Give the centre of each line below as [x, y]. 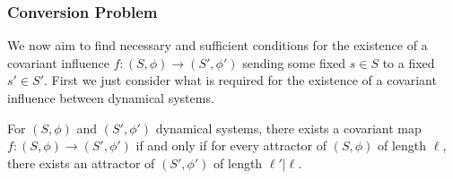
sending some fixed [294, 62]
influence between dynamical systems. [111, 98]
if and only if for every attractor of [231, 145]
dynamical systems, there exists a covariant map [288, 128]
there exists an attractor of [81, 162]
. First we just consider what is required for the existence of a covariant [240, 80]
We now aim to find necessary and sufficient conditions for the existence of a [218, 45]
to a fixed [409, 62]
